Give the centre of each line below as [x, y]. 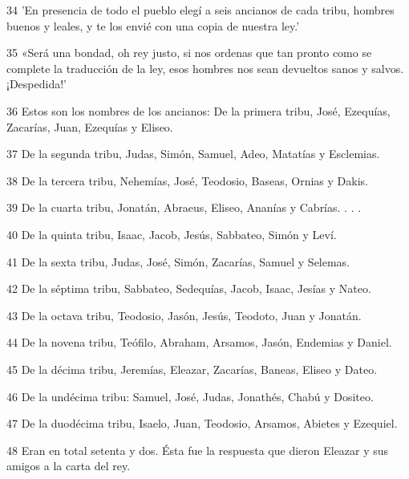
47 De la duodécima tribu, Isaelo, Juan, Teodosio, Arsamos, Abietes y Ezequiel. [202, 423]
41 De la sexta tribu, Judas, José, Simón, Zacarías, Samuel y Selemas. [178, 261]
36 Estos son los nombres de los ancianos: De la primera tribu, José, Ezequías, [198, 110]
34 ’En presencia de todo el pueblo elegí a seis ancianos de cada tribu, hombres [200, 10]
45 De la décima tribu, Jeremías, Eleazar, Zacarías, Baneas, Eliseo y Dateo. [192, 369]
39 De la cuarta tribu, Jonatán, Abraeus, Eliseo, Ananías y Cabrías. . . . [184, 207]
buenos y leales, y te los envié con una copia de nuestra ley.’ [153, 25]
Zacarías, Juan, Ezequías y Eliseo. [90, 126]
